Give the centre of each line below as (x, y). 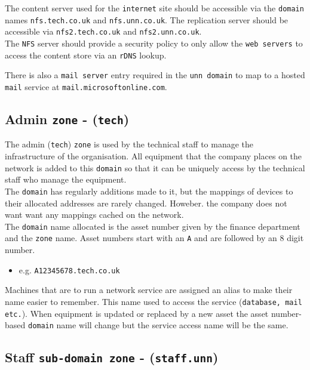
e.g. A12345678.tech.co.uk (69, 269)
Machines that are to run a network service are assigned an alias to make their (149, 290)
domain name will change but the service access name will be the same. (158, 325)
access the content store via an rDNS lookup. (86, 55)
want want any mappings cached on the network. (94, 215)
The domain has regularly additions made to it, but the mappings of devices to (149, 191)
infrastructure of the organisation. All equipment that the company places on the (154, 156)
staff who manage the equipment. (66, 179)
